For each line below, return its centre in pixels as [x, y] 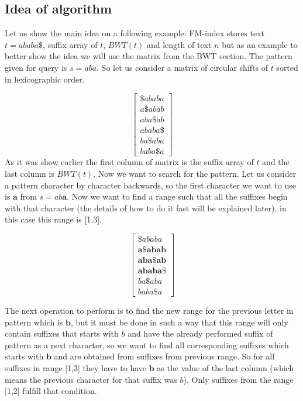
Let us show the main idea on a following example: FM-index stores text [135, 33]
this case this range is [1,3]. [53, 219]
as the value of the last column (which [225, 368]
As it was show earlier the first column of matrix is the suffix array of [129, 162]
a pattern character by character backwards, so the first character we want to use [150, 185]
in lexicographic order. [45, 79]
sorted [287, 67]
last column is [30, 173]
